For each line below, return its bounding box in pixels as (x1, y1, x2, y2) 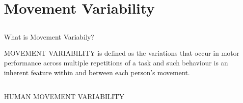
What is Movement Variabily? (4, 31, 94, 41)
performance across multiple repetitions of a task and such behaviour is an (4, 57, 228, 67)
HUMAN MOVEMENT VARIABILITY (4, 91, 125, 101)
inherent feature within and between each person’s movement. (4, 67, 190, 77)
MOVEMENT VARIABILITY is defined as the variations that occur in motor (4, 48, 240, 58)
